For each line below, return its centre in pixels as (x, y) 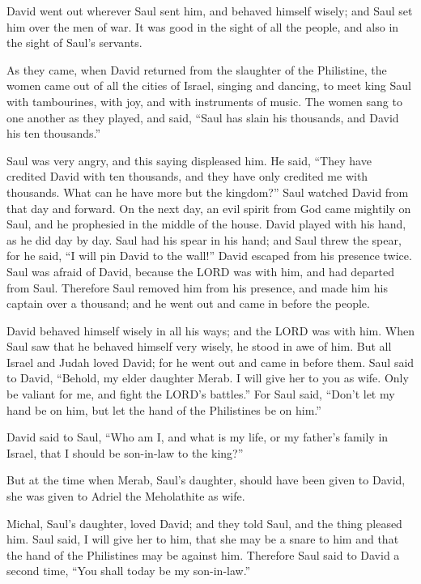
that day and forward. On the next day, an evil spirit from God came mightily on (209, 208)
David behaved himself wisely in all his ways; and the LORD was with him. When (210, 330)
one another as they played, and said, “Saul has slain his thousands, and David (203, 117)
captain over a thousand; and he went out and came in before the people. (188, 303)
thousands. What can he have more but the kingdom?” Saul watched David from (208, 192)
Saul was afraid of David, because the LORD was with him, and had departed (201, 271)
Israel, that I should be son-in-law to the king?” (125, 452)
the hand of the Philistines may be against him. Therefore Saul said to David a (203, 554)
